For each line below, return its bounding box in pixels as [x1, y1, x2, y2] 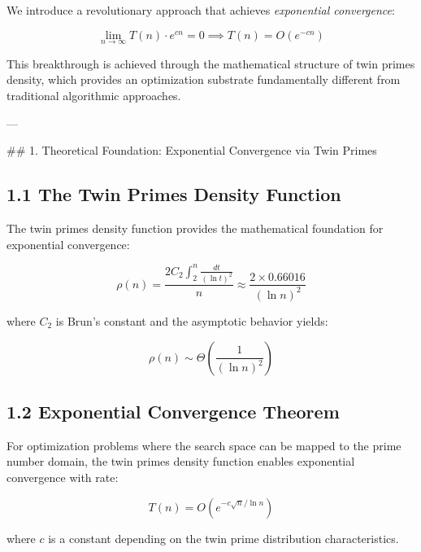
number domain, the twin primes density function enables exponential [7, 453, 355, 470]
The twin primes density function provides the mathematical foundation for [7, 219, 384, 236]
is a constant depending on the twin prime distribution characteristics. [48, 529, 399, 546]
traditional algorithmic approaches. [7, 87, 181, 103]
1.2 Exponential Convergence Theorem [7, 398, 340, 423]
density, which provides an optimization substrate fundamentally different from [7, 71, 401, 88]
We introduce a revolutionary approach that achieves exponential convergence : [7, 2, 395, 18]
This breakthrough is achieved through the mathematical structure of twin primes [7, 55, 415, 72]
